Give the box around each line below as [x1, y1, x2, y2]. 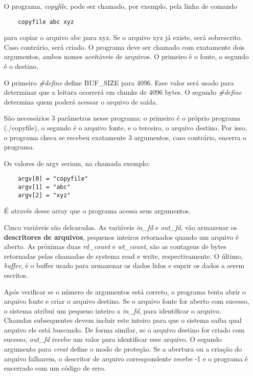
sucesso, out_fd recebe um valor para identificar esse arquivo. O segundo [4, 334, 222, 344]
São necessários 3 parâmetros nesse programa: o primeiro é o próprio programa [4, 113, 241, 123]
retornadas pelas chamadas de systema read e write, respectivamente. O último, [4, 251, 243, 261]
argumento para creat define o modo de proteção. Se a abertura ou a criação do [4, 344, 242, 354]
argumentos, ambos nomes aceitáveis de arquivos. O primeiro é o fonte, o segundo [4, 51, 249, 62]
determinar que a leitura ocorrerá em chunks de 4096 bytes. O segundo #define [4, 87, 242, 97]
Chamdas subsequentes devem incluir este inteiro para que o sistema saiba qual [4, 315, 242, 325]
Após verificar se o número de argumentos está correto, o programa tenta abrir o [4, 286, 246, 296]
